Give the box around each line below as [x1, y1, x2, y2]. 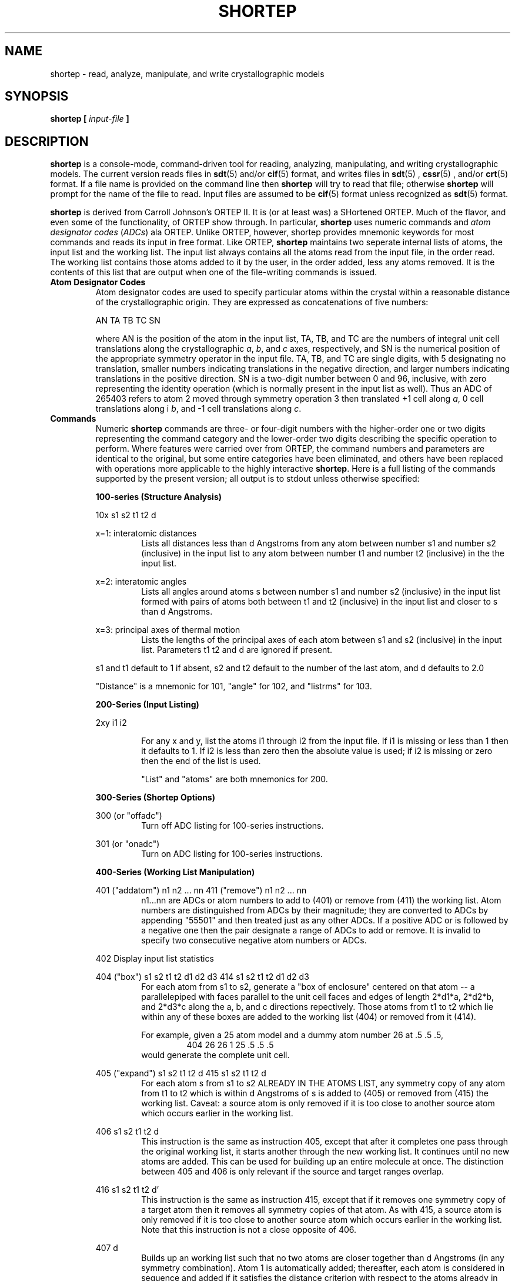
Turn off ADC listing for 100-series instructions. [141, 820, 324, 831]
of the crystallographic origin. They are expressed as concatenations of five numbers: [95, 297, 429, 308]
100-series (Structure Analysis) [95, 492, 222, 502]
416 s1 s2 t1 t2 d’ [95, 1185, 159, 1195]
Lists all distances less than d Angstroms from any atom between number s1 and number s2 [141, 538, 496, 549]
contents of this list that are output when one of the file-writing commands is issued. [50, 267, 377, 278]
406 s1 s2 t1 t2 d [95, 1126, 159, 1137]
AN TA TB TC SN [95, 315, 160, 326]
